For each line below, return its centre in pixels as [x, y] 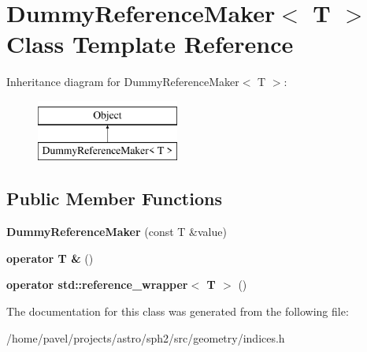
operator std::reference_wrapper [97, 285]
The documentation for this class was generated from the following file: [178, 311]
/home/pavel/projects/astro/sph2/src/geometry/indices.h [146, 337]
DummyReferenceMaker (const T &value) [117, 232]
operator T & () [50, 258]
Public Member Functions [114, 198]
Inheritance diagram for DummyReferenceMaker [123, 82]
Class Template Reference [150, 44]
